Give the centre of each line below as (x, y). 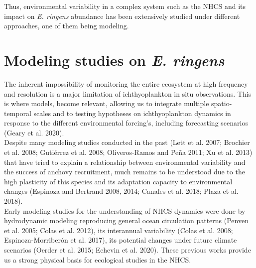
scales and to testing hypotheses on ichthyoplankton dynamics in (132, 113)
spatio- (222, 103)
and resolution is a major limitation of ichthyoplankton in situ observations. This (128, 93)
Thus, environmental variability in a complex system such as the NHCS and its (125, 6)
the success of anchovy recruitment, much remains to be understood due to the (125, 172)
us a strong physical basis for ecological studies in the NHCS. (98, 259)
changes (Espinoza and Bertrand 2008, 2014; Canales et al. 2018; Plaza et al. (121, 191)
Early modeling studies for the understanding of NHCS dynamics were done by (125, 210)
